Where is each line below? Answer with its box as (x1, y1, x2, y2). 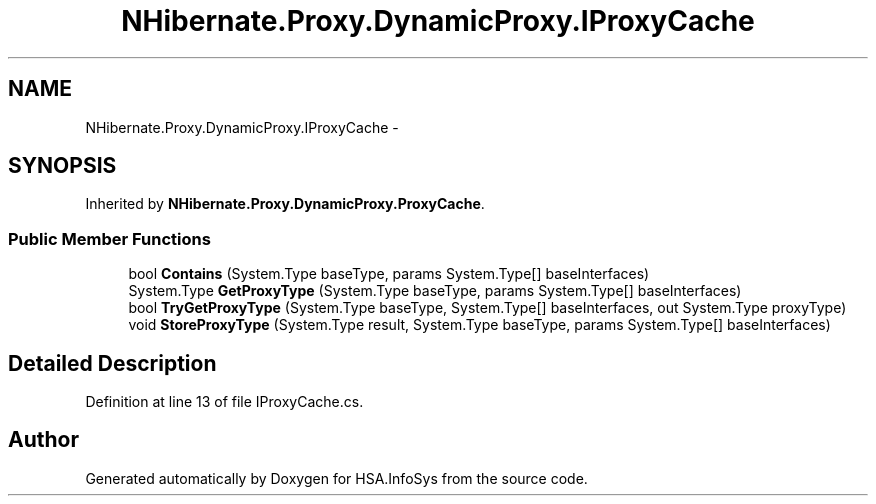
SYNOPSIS (8, 153, 117, 179)
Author (8, 427, 79, 453)
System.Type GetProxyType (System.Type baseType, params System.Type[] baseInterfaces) (128, 282, 742, 300)
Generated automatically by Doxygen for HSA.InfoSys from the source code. (85, 469, 588, 487)
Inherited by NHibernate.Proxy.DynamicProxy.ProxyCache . (85, 195, 485, 213)
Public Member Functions (8, 228, 211, 249)
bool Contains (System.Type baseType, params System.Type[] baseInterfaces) (128, 265, 650, 283)
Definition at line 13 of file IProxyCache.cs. (85, 393, 364, 411)
